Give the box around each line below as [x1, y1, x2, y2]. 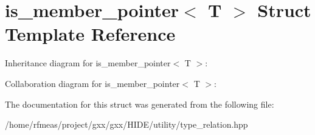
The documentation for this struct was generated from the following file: [5, 97, 274, 110]
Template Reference [5, 21, 176, 46]
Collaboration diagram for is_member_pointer [5, 77, 180, 89]
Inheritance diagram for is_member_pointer [5, 57, 171, 69]
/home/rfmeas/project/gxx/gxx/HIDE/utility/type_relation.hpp [5, 118, 248, 131]
